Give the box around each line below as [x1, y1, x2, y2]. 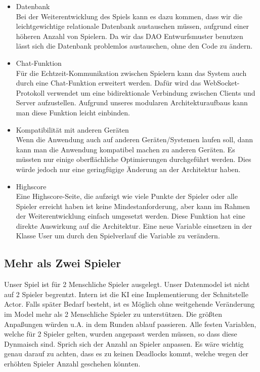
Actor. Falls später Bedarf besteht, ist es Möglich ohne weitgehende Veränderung [4, 299, 255, 309]
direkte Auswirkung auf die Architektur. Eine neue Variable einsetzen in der [16, 220, 252, 231]
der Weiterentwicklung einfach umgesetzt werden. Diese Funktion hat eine [16, 211, 245, 221]
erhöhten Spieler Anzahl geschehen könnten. [4, 358, 141, 369]
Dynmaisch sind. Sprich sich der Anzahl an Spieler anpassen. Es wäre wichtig [4, 338, 244, 349]
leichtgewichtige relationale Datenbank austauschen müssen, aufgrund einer [16, 21, 249, 31]
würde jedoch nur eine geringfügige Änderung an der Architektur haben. [16, 163, 241, 174]
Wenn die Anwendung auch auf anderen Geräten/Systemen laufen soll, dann [16, 134, 253, 145]
